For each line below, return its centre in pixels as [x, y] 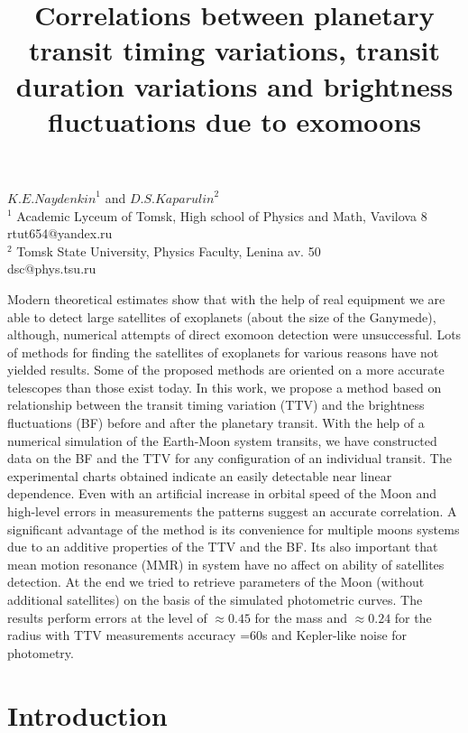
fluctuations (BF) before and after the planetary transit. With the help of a [216, 423]
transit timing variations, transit [234, 50]
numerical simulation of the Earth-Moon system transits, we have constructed [222, 440]
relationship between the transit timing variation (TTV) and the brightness [216, 405]
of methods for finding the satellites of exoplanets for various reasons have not [223, 352]
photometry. [41, 652]
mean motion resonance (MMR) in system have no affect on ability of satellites [226, 564]
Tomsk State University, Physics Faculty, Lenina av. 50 [169, 251]
